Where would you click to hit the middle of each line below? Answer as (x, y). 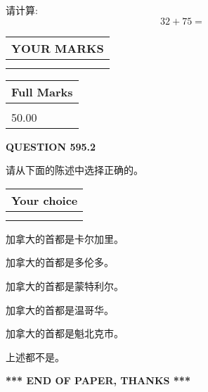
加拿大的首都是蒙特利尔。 (65, 285)
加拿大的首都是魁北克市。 (65, 333)
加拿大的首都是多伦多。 (60, 262)
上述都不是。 (35, 356)
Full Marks (42, 91)
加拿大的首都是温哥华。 (60, 309)
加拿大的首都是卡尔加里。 (65, 238)
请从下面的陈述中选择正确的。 (74, 170)
